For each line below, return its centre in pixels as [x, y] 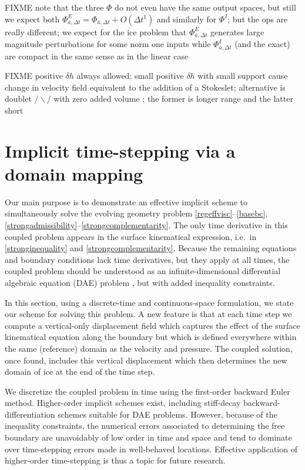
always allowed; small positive [130, 76]
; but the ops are [258, 19]
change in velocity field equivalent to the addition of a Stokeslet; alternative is [145, 87]
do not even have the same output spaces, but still [205, 7]
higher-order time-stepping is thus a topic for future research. [115, 460]
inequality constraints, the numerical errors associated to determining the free [145, 426]
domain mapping [74, 173]
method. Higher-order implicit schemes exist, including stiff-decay [123, 403]
